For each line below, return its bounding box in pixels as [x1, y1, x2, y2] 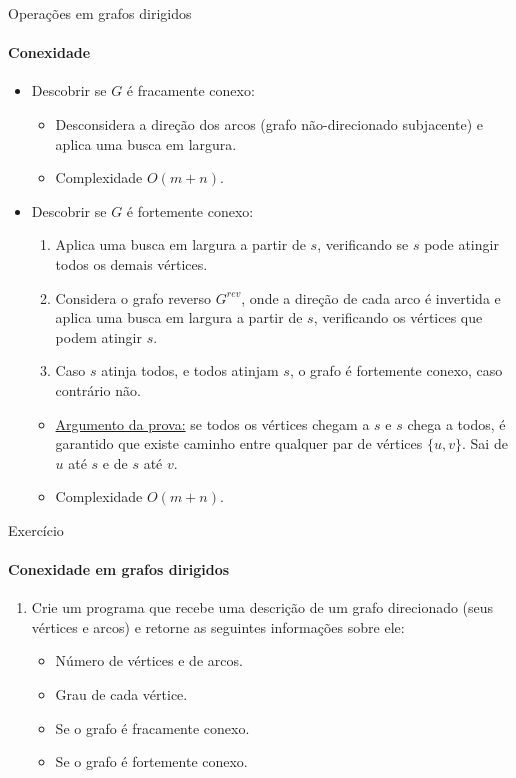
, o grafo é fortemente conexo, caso [289, 360, 503, 381]
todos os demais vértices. [55, 253, 208, 274]
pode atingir [424, 234, 499, 255]
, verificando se [317, 234, 409, 255]
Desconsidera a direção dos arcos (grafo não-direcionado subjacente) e [55, 113, 483, 134]
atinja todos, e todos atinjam [101, 360, 279, 381]
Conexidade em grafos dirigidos [8, 559, 230, 580]
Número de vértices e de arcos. [55, 650, 243, 671]
